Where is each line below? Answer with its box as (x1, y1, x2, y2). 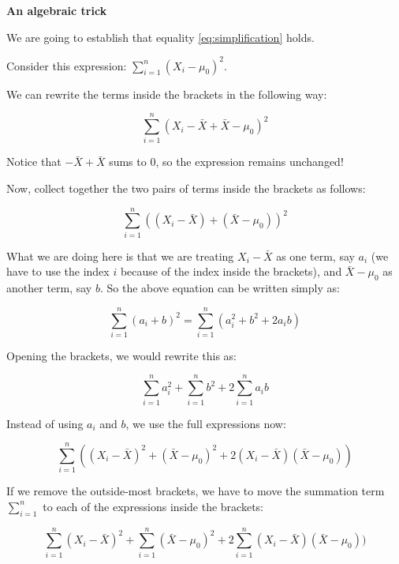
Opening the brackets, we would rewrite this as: (6, 347, 237, 363)
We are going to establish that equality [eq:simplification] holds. (6, 28, 315, 45)
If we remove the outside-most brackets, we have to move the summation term (6, 483, 385, 499)
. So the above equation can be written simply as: (99, 280, 340, 296)
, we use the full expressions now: (125, 415, 286, 431)
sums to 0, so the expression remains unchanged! (109, 153, 344, 170)
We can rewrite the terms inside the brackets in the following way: (6, 85, 327, 102)
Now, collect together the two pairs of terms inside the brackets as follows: (6, 180, 366, 196)
